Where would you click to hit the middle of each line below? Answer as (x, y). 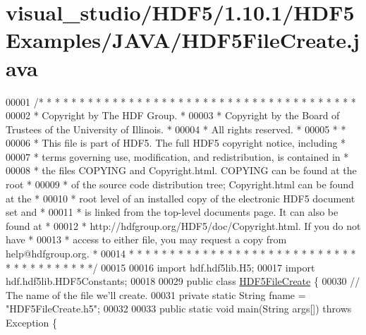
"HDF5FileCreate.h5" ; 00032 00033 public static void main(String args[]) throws (179, 309)
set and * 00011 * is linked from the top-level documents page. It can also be (172, 212)
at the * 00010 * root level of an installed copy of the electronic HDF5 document (181, 198)
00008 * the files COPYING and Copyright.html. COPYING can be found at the (181, 170)
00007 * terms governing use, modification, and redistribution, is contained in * (177, 156)
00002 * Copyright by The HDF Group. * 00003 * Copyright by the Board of (173, 115)
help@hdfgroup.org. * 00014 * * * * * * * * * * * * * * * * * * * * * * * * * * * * (181, 254)
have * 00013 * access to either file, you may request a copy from (146, 239)
